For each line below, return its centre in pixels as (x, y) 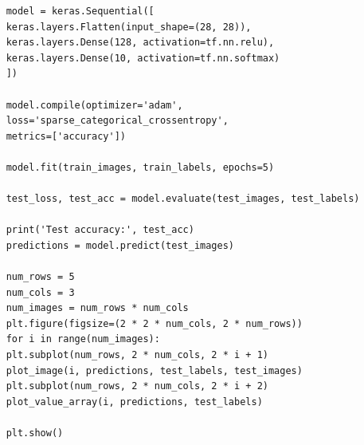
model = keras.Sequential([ (80, 11)
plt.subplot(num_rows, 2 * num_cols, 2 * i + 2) (137, 386)
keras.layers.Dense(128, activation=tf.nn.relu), (140, 43)
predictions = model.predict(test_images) (120, 245)
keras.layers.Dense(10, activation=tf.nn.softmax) (143, 58)
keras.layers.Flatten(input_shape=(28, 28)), (129, 27)
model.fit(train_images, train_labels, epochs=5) (140, 167)
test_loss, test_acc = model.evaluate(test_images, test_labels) (183, 199)
